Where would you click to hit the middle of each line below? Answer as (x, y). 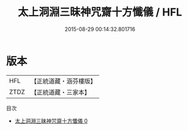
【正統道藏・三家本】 (61, 92)
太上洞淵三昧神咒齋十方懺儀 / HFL (100, 12)
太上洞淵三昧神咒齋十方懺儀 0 (51, 120)
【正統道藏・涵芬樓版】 (64, 81)
